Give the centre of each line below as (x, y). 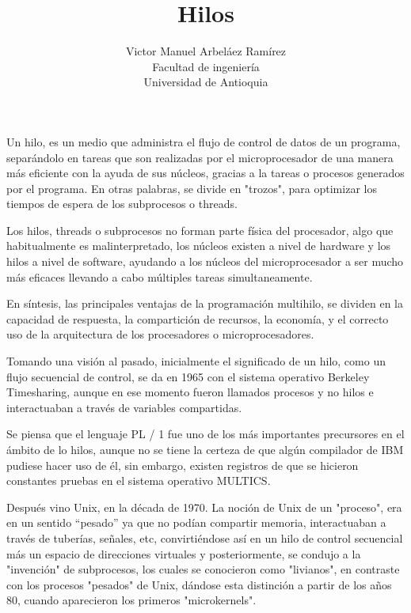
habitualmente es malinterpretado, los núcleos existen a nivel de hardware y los (199, 246)
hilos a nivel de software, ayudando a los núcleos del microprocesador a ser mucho (205, 261)
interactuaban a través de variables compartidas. (124, 407)
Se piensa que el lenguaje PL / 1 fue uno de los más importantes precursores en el (205, 434)
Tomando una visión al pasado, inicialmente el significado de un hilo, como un (196, 361)
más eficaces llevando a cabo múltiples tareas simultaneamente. (160, 276)
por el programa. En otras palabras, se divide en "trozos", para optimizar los (192, 188)
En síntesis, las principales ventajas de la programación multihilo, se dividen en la (205, 303)
